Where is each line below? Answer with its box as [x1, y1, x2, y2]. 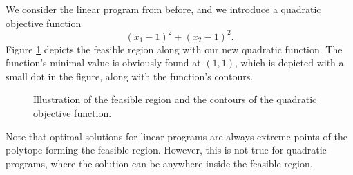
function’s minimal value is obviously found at [6, 55, 201, 70]
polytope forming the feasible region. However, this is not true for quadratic [6, 142, 327, 157]
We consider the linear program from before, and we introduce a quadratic [6, 2, 321, 16]
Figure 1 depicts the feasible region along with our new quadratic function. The [6, 42, 343, 56]
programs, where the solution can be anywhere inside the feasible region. [6, 156, 313, 170]
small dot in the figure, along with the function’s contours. [6, 68, 254, 83]
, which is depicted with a [234, 55, 344, 70]
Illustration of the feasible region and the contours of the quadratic [33, 92, 317, 107]
